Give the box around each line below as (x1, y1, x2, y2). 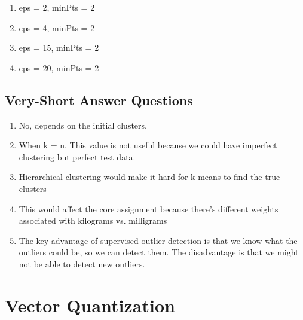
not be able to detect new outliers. (19, 257, 145, 270)
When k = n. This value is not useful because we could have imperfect (19, 139, 277, 151)
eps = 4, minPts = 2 (19, 21, 95, 33)
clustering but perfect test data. (19, 150, 136, 163)
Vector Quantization (5, 292, 175, 317)
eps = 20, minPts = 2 (19, 61, 99, 74)
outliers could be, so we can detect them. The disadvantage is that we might (19, 246, 299, 258)
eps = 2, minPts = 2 (19, 1, 95, 13)
